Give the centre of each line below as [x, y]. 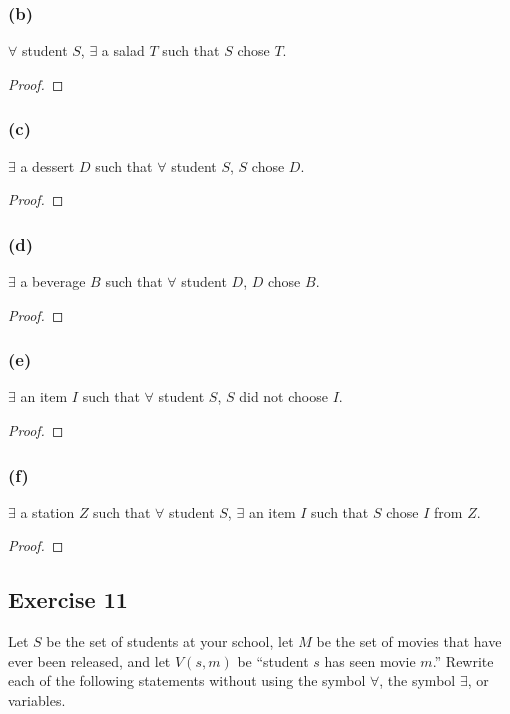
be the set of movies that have [409, 641]
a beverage [53, 281]
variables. [37, 700]
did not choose [283, 396]
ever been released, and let [89, 660]
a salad [123, 50]
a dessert [47, 165]
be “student [273, 660]
